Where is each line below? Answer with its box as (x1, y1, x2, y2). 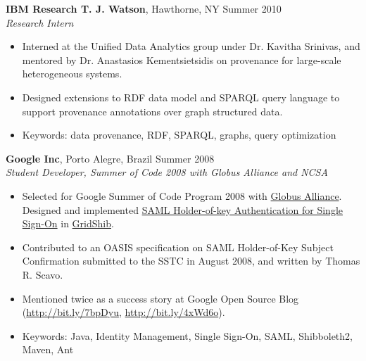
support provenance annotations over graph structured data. (22, 103, 283, 118)
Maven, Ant (22, 342, 74, 357)
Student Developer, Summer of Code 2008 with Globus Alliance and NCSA (6, 165, 328, 179)
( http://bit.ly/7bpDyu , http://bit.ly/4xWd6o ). (22, 305, 225, 319)
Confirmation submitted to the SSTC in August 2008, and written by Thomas (22, 253, 360, 268)
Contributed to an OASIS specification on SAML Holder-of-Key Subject (22, 239, 334, 254)
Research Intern (6, 15, 74, 30)
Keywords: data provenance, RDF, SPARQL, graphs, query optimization (22, 127, 336, 142)
